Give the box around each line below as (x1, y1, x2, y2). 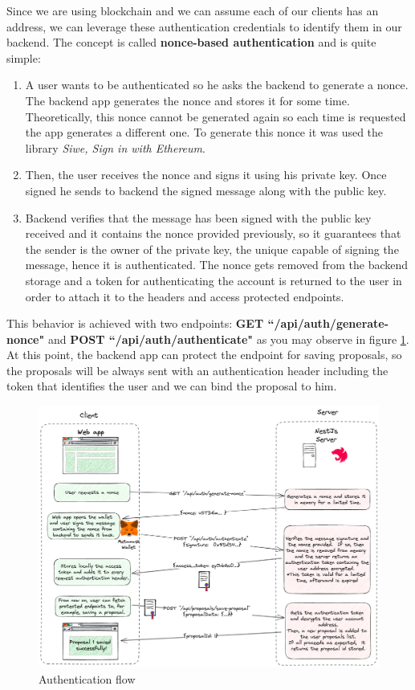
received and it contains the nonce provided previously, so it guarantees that (25, 225, 401, 242)
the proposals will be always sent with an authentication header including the (6, 361, 389, 378)
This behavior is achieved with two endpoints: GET (6, 315, 264, 332)
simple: (6, 49, 41, 66)
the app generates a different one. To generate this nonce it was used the (25, 124, 384, 141)
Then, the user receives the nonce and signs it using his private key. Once (25, 166, 387, 183)
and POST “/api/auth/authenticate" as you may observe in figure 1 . (47, 330, 409, 347)
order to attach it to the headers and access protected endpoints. (25, 288, 344, 304)
